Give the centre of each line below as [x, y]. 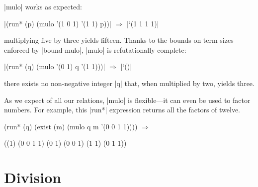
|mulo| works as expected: [43, 6]
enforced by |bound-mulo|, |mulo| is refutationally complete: [95, 49]
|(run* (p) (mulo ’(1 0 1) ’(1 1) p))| [58, 23]
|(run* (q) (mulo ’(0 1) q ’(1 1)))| [55, 66]
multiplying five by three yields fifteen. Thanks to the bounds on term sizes [119, 40]
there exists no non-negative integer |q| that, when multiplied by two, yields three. [129, 83]
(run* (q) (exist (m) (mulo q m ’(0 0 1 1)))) [71, 126]
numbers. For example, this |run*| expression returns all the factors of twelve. [122, 110]
